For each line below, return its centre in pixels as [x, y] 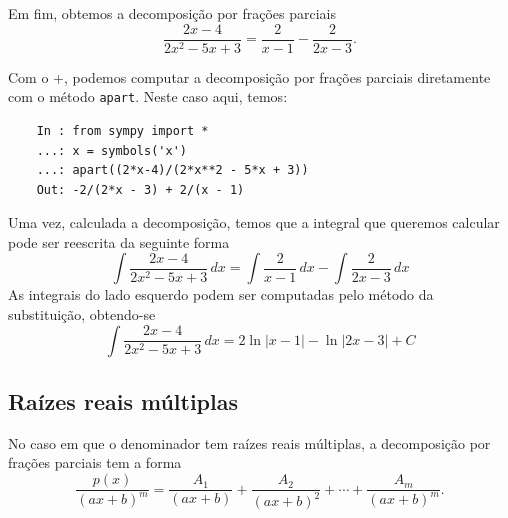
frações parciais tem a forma [95, 462]
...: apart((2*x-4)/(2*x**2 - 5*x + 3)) [172, 170]
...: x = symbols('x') [111, 150]
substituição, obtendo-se [82, 314]
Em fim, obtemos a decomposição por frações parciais [172, 13]
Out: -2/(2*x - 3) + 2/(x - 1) [140, 189]
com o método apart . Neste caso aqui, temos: [148, 96]
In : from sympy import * [122, 130]
